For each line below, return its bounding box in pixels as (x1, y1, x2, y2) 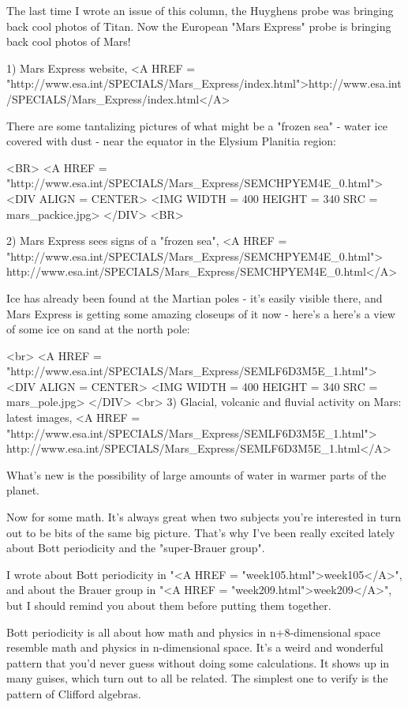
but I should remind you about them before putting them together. (6, 597, 331, 613)
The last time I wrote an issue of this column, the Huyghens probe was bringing (6, 2, 394, 18)
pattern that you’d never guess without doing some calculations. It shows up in (6, 654, 390, 671)
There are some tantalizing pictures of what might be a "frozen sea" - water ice (6, 117, 387, 134)
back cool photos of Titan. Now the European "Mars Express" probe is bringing (6, 17, 391, 34)
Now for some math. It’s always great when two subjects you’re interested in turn (6, 509, 401, 525)
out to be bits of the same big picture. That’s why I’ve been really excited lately (6, 524, 395, 540)
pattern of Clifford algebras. (6, 685, 141, 701)
